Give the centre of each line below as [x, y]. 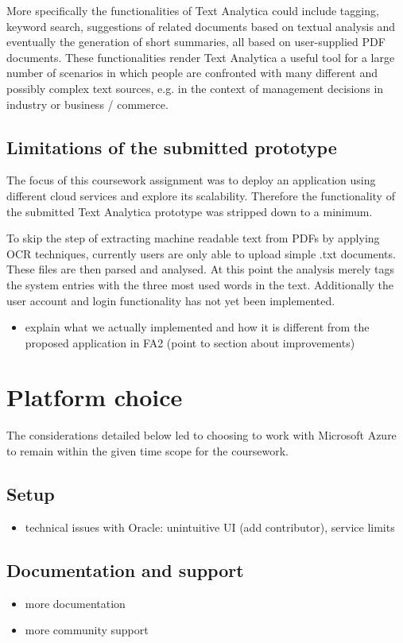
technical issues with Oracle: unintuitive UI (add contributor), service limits [210, 527]
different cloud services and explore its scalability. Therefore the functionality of [201, 195]
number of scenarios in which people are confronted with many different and [192, 73]
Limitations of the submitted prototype [172, 147]
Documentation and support [125, 569]
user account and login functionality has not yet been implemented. [171, 300]
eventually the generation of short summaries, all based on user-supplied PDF [196, 42]
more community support [87, 630]
